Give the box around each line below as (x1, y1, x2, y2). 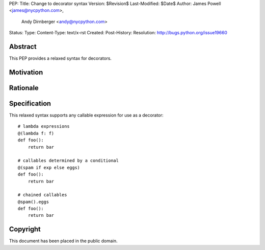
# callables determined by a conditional (18, 158, 119, 163)
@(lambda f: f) (18, 130, 54, 136)
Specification (9, 99, 51, 108)
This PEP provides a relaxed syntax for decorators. (9, 55, 112, 61)
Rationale (9, 84, 39, 92)
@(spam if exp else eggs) (18, 164, 80, 170)
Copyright (9, 225, 41, 233)
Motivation (9, 68, 43, 76)
